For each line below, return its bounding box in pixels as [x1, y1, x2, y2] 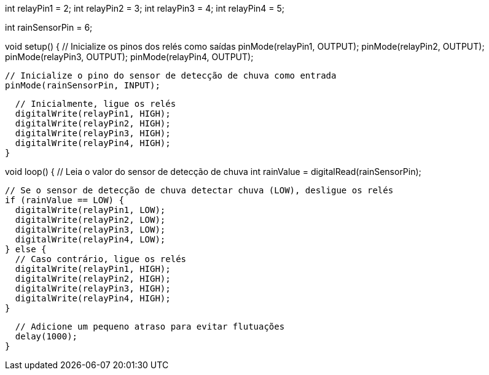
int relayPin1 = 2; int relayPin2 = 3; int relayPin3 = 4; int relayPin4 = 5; [5, 3, 285, 14]
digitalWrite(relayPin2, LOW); [15, 215, 166, 225]
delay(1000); [15, 331, 78, 341]
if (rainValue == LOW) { [5, 195, 124, 205]
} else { [5, 244, 47, 254]
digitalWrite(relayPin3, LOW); [15, 225, 166, 234]
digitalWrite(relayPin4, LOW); [15, 234, 166, 244]
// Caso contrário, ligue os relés [15, 254, 187, 264]
